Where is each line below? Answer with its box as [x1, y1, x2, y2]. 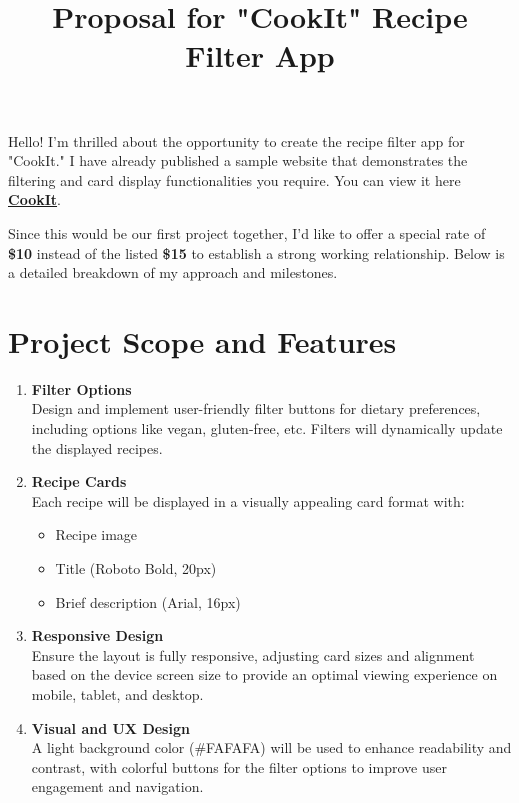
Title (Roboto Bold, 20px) [55, 558, 217, 578]
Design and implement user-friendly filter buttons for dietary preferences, [31, 398, 481, 419]
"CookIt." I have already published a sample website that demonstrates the [8, 150, 468, 171]
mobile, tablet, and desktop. [31, 683, 204, 704]
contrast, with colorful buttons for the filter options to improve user [31, 756, 447, 777]
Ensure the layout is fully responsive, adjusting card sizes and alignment [31, 644, 475, 665]
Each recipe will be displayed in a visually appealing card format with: [31, 490, 465, 511]
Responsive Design [31, 625, 164, 646]
